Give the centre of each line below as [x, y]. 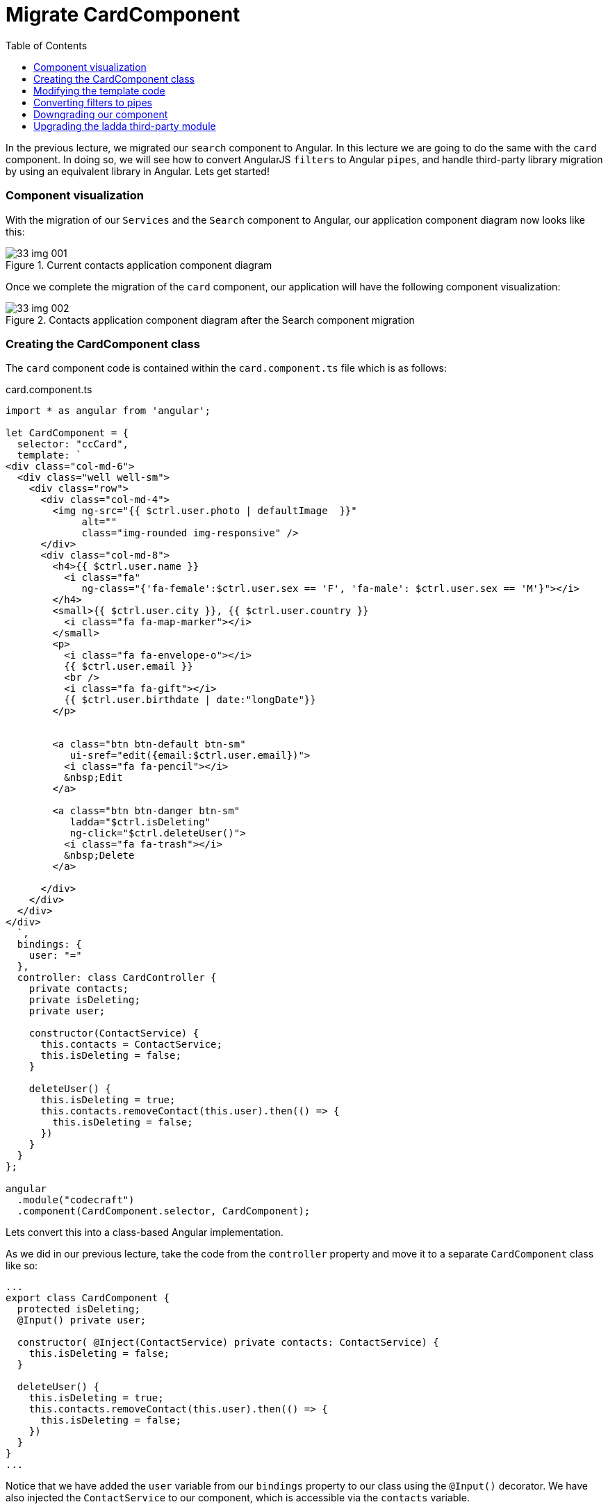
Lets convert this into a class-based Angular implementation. [145, 1232]
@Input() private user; [82, 1320]
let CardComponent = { [67, 433]
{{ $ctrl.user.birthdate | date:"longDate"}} [190, 700]
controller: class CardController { [117, 978]
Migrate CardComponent [123, 15]
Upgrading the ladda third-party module [125, 126]
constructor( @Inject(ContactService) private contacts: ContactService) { [228, 1343]
